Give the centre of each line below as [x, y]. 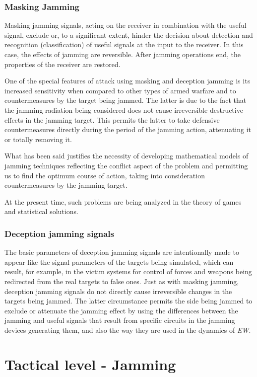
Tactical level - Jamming [90, 364]
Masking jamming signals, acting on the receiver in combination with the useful [126, 25]
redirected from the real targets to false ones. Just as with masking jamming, [122, 281]
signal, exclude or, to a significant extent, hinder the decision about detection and [129, 35]
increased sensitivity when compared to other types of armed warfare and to [120, 90]
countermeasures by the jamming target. [66, 185]
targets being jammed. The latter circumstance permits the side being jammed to [128, 301]
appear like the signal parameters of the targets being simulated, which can [119, 262]
